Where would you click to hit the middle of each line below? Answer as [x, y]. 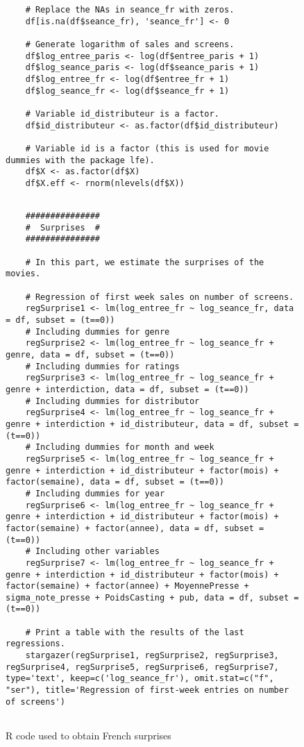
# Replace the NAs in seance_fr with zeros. [130, 10]
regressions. [35, 644]
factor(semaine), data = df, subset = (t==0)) [115, 482]
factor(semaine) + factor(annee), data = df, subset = [135, 528]
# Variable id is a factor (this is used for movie [147, 148]
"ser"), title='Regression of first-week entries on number [147, 690]
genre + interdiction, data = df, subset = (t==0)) [127, 389]
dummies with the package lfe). [80, 160]
